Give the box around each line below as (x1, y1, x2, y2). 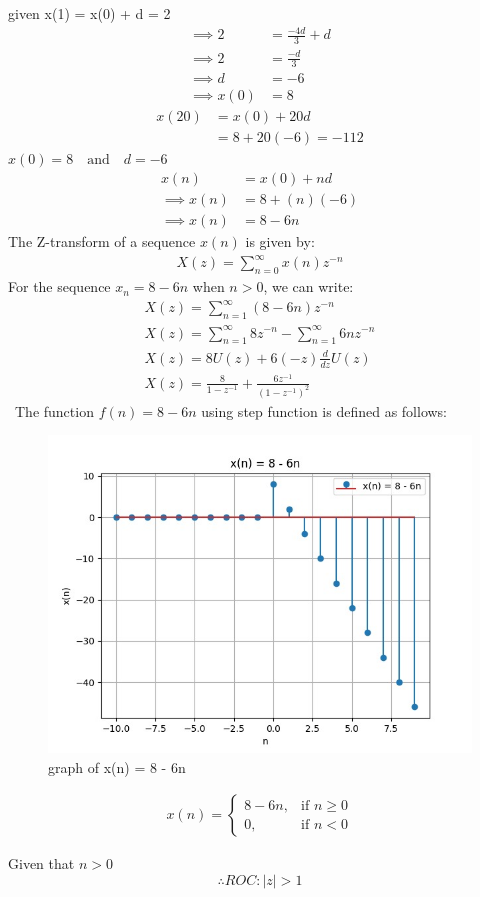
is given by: (245, 231, 315, 252)
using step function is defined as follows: (201, 400, 448, 421)
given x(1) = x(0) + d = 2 (8, 3, 171, 23)
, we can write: (263, 276, 354, 297)
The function (14, 400, 94, 421)
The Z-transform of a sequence (8, 231, 196, 252)
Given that (8, 853, 75, 874)
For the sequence (8, 276, 111, 297)
